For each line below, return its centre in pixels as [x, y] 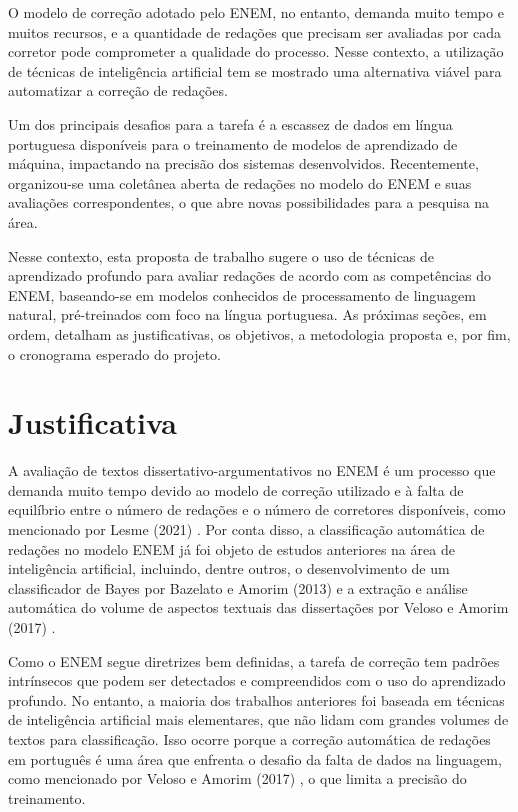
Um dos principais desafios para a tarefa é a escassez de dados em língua [230, 123]
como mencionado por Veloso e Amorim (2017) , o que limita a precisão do [237, 778]
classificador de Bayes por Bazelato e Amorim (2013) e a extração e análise [238, 587]
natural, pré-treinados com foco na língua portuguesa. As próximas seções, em [247, 314]
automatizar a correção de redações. [118, 90]
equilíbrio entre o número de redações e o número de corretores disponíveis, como [257, 509]
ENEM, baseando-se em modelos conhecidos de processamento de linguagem [242, 294]
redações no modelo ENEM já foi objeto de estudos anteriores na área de [231, 548]
